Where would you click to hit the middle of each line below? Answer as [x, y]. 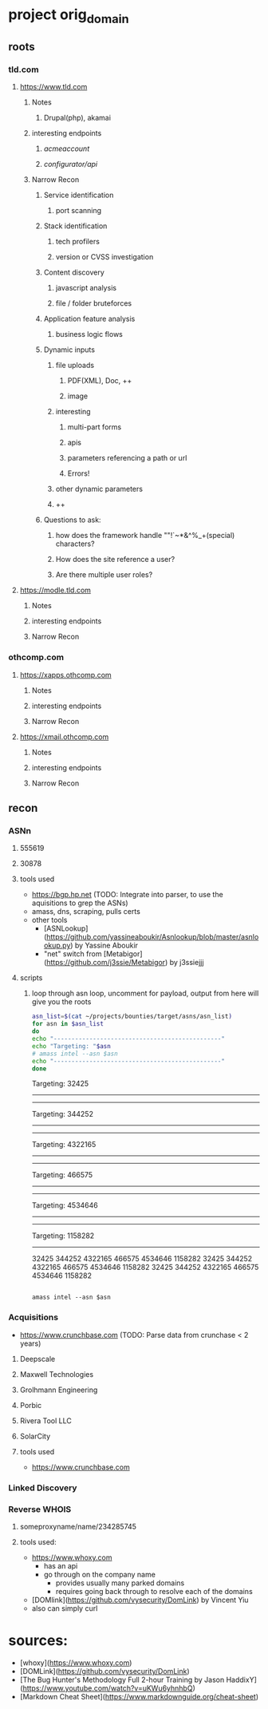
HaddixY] [241, 1679]
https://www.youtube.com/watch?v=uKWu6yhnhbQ [108, 1688]
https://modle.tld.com [55, 590]
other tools [49, 920]
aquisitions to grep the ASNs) [80, 903]
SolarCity [35, 1436]
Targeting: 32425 [60, 1084]
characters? [75, 544]
